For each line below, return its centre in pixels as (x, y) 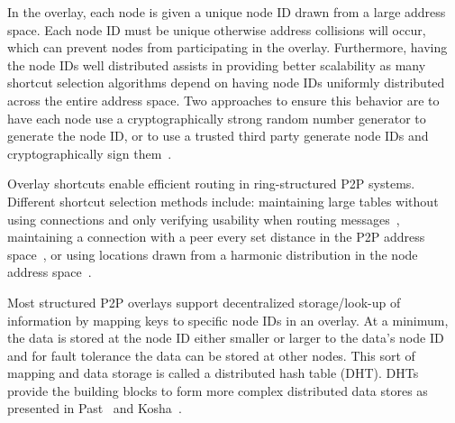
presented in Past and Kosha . (95, 408)
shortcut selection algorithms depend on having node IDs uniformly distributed (226, 83)
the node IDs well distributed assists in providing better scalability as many (217, 64)
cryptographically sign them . (90, 153)
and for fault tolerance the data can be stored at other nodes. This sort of (211, 355)
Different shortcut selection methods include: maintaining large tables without (223, 201)
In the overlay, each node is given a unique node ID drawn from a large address (227, 12)
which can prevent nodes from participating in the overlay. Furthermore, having (227, 47)
